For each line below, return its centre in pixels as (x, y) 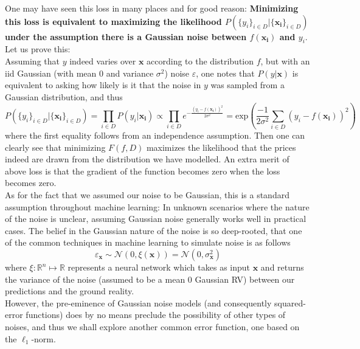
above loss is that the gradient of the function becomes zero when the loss (143, 171)
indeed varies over (103, 60)
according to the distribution (200, 60)
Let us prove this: (38, 49)
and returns (282, 267)
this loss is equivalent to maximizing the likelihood (113, 21)
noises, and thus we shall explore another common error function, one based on (152, 326)
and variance (130, 73)
